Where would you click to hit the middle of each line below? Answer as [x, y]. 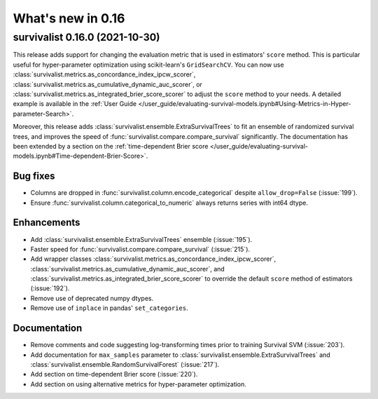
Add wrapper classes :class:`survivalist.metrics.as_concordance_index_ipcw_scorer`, [153, 259]
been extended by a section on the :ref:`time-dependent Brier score [111, 146]
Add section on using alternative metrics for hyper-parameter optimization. [138, 384]
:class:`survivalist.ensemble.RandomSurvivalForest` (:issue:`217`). [125, 364]
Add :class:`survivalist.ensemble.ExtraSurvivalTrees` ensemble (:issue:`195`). [141, 239]
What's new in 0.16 [69, 18]
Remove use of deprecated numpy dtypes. [92, 298]
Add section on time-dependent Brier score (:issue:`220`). [114, 374]
